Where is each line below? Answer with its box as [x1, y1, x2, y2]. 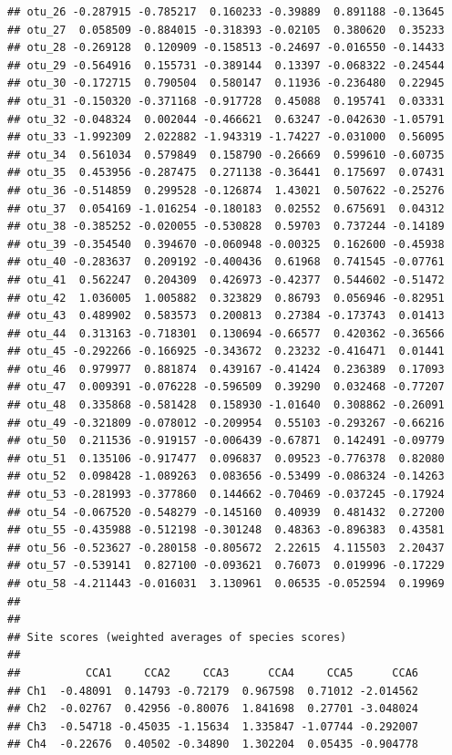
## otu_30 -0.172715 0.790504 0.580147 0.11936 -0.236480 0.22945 [7, 77, 445, 90]
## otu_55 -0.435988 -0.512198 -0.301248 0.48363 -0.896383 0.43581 [7, 523, 445, 537]
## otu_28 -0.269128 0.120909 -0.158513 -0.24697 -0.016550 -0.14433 [7, 41, 445, 55]
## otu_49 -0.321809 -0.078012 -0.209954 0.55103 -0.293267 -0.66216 [7, 416, 445, 429]
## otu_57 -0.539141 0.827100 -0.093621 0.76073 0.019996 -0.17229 [7, 559, 445, 573]
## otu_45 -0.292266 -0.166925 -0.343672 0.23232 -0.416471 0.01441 [7, 345, 445, 358]
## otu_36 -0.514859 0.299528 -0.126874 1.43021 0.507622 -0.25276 [7, 183, 445, 197]
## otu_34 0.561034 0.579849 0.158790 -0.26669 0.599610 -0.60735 [7, 148, 445, 161]
